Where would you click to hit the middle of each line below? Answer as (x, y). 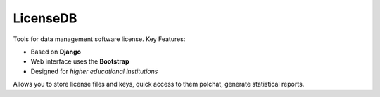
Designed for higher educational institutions (94, 71)
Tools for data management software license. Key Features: (99, 39)
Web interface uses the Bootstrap (80, 61)
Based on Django (56, 52)
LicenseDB (45, 18)
